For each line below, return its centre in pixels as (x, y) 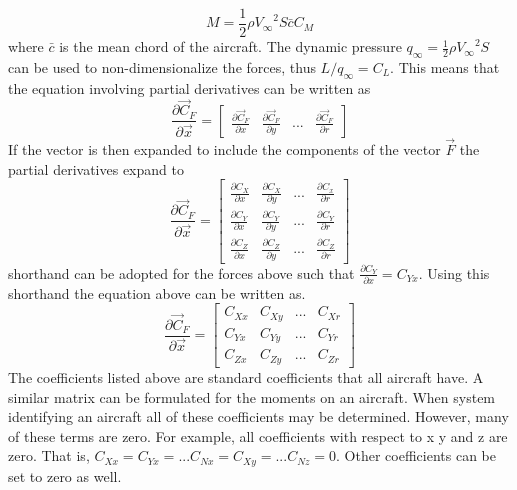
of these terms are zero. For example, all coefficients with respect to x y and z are (258, 435)
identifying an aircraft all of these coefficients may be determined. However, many (258, 416)
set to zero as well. (65, 475)
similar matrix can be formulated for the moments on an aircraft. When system (252, 396)
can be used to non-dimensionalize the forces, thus (162, 66)
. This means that (445, 66)
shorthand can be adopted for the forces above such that (181, 272)
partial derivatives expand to (96, 168)
